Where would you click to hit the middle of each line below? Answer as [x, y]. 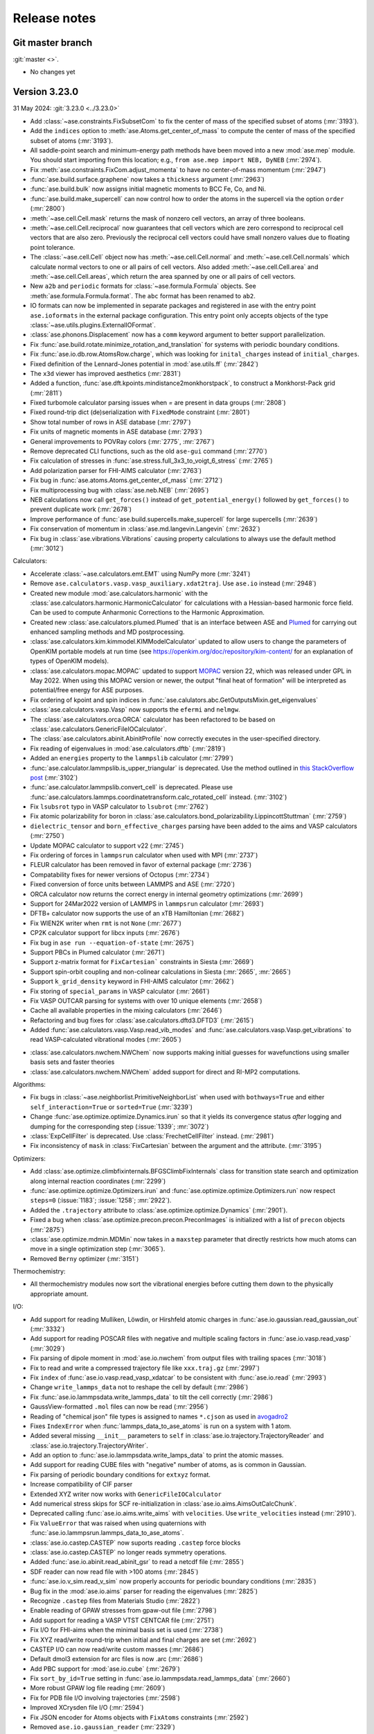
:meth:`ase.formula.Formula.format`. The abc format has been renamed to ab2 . [143, 295]
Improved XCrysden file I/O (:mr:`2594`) [87, 1708]
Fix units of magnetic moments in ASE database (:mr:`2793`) [116, 432]
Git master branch [53, 43]
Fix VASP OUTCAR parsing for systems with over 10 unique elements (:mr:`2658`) [146, 1001]
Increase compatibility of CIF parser [81, 1484]
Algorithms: [29, 1085]
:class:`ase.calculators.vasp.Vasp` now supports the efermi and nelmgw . [135, 710]
